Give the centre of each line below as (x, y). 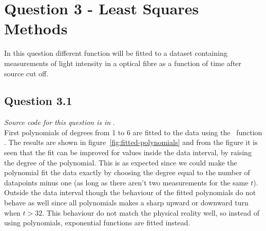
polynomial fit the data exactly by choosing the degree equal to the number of (127, 172)
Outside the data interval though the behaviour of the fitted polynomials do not (130, 192)
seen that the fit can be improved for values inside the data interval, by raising (128, 152)
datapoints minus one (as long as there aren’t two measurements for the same (126, 182)
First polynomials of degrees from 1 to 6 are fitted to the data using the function (133, 132)
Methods (36, 28)
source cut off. (26, 73)
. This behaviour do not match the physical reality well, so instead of (151, 212)
